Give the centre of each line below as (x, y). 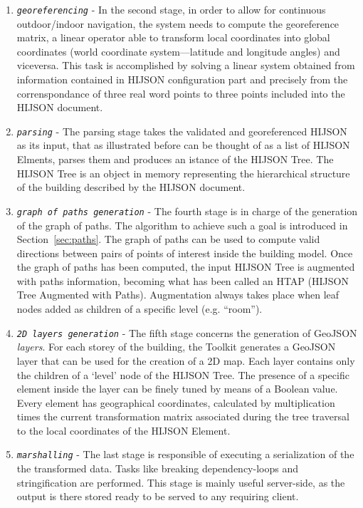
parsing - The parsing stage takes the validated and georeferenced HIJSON (182, 131)
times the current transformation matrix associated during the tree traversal (183, 416)
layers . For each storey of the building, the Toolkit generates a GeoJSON (176, 347)
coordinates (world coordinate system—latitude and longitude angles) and (178, 51)
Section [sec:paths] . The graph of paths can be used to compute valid (168, 239)
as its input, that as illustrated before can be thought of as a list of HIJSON (183, 145)
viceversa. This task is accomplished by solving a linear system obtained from (186, 65)
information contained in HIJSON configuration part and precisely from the (182, 79)
